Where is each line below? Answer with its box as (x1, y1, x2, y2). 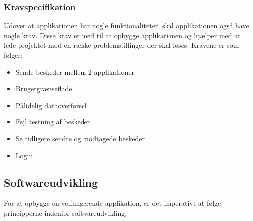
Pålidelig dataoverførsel (15, 100, 87, 110)
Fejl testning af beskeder (15, 116, 90, 127)
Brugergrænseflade (15, 83, 72, 94)
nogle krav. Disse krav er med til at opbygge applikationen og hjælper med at (4, 30, 241, 40)
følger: (4, 50, 23, 60)
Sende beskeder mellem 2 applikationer (15, 66, 134, 77)
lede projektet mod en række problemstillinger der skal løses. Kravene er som (4, 40, 239, 50)
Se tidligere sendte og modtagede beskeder (15, 133, 145, 143)
